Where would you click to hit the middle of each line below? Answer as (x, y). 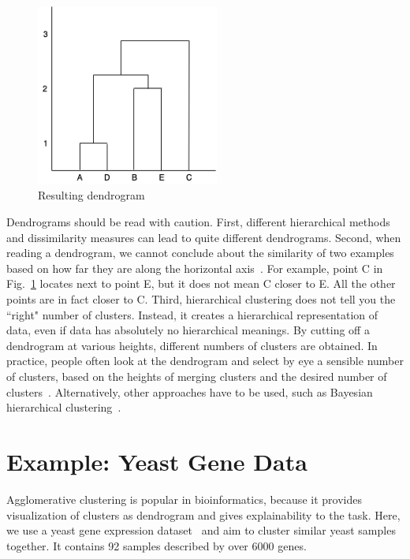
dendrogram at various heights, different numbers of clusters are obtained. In (192, 345)
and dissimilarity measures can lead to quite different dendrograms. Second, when (204, 237)
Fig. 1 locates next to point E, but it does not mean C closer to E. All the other (201, 283)
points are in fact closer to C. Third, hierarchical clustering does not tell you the (201, 299)
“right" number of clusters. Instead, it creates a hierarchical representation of (192, 314)
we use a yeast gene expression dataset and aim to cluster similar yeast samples (201, 530)
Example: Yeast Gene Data (157, 461)
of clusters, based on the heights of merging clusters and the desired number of (197, 376)
